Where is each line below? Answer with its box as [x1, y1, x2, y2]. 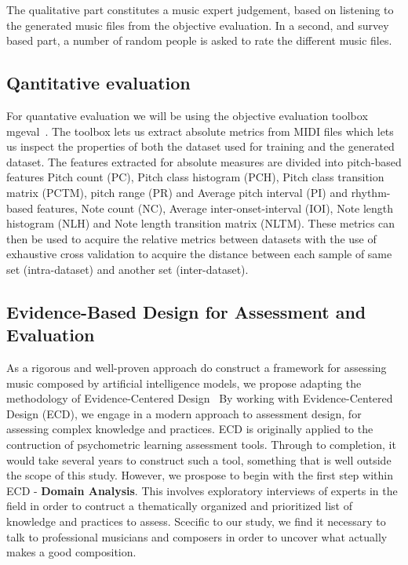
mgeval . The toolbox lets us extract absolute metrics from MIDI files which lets [6, 122, 394, 139]
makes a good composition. [6, 544, 137, 560]
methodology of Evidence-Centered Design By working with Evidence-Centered [6, 390, 393, 406]
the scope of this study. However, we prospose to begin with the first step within [6, 467, 393, 483]
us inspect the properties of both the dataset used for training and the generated [6, 138, 395, 155]
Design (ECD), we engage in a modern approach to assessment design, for [6, 405, 362, 421]
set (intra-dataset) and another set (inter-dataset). [6, 261, 249, 277]
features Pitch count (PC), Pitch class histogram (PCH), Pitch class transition [6, 169, 384, 185]
